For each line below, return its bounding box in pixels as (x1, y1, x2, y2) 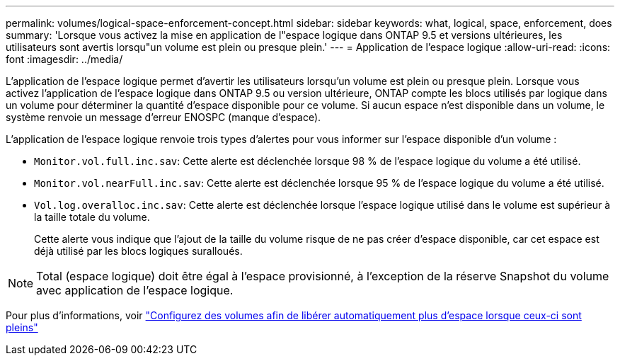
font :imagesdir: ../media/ (6, 53, 123, 65)
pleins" (6, 321, 38, 333)
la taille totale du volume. (34, 211, 150, 223)
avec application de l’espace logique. (36, 283, 234, 297)
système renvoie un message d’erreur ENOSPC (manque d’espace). (6, 111, 321, 123)
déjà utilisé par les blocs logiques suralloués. (34, 245, 243, 257)
